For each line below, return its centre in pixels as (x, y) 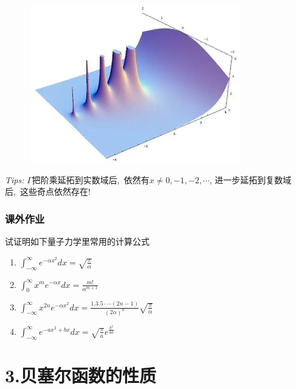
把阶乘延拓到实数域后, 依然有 (91, 179)
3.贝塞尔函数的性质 (81, 375)
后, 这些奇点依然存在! (48, 191)
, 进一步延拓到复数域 (250, 179)
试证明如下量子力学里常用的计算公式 (77, 241)
